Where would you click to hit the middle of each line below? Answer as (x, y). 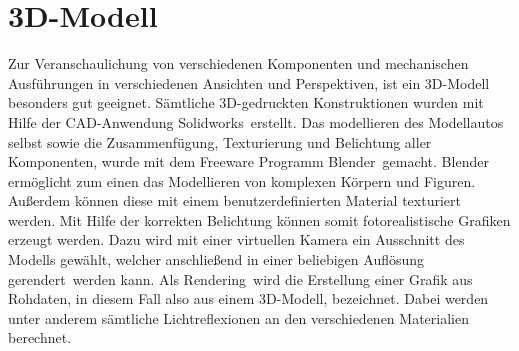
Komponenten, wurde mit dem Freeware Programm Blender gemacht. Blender (248, 161)
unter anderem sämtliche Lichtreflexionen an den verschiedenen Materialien (238, 317)
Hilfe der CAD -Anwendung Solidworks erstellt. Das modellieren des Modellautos (256, 121)
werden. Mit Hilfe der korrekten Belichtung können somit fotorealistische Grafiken (259, 219)
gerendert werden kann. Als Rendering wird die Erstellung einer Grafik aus (240, 278)
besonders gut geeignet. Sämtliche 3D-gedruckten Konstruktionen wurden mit (246, 102)
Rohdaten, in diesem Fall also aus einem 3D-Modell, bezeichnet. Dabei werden (248, 298)
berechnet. (40, 337)
